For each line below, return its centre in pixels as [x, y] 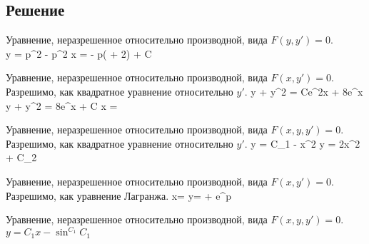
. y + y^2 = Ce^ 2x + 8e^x [304, 91]
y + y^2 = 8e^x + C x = [62, 105]
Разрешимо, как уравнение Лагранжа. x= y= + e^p [118, 195]
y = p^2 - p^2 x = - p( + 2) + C [79, 53]
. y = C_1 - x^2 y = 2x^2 [302, 143]
